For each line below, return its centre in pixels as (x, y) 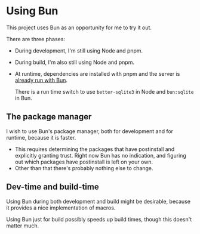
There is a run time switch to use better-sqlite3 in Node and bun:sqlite (104, 91)
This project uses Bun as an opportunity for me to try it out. (79, 27)
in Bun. (24, 98)
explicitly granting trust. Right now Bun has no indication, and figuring (100, 155)
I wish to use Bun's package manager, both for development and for (90, 131)
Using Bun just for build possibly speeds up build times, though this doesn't (99, 219)
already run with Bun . (41, 80)
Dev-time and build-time (53, 187)
